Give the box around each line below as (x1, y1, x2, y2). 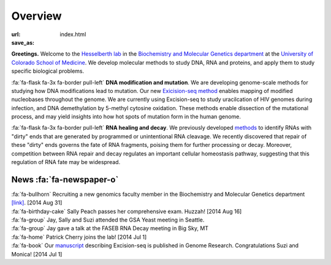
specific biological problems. (11, 67, 85, 75)
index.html (59, 31, 86, 38)
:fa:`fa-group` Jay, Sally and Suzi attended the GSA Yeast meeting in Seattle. (11, 216, 205, 223)
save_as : (11, 39, 35, 46)
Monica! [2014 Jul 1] (11, 250, 63, 258)
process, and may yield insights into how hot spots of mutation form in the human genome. (11, 113, 242, 121)
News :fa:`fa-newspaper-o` (11, 174, 119, 185)
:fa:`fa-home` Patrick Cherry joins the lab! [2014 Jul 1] (11, 233, 147, 241)
